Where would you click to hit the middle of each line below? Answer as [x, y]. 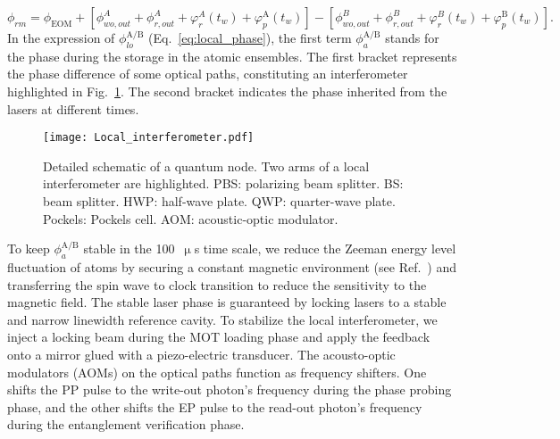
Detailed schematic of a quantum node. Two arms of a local [206, 166]
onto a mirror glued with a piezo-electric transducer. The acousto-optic [201, 354]
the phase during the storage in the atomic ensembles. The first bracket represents [232, 56]
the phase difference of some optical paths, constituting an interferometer [208, 74]
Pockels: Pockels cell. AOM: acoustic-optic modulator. [191, 218]
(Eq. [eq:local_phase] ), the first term [250, 37]
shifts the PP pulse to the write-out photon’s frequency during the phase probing [230, 389]
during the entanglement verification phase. [126, 424]
